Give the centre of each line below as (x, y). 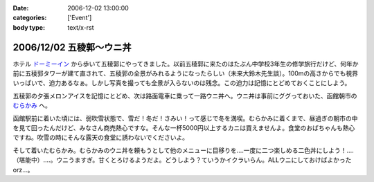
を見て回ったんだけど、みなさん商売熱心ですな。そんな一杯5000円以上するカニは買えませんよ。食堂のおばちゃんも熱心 (184, 128)
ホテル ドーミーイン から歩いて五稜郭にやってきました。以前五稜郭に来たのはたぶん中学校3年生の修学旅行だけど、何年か (186, 64)
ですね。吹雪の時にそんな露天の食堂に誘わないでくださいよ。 (101, 138)
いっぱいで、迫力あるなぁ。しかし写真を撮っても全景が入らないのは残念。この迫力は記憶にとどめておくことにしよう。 (182, 83)
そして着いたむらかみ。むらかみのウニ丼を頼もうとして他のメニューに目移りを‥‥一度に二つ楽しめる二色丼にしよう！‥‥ (184, 150)
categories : (30, 18)
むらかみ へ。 (32, 106)
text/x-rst (81, 27)
